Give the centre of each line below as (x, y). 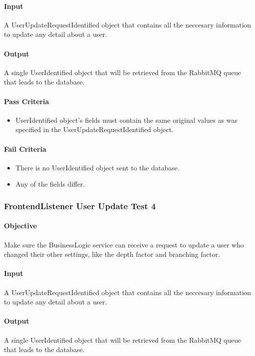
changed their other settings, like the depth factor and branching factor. (112, 254)
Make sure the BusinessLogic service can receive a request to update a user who (124, 244)
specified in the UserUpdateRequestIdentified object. (94, 129)
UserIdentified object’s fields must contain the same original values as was (126, 120)
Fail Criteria (25, 149)
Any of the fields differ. (50, 184)
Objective (21, 226)
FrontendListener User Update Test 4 (80, 205)
